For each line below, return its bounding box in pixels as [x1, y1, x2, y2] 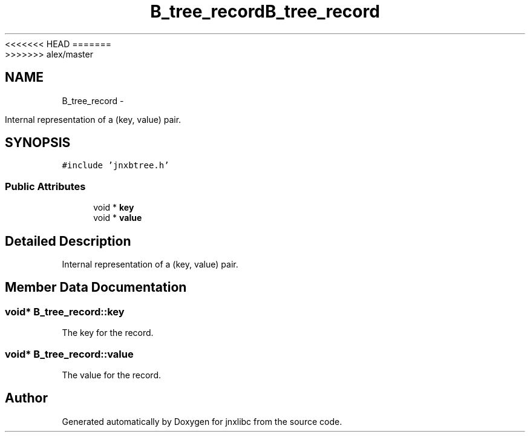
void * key [93, 202, 134, 213]
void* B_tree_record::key [5, 305, 125, 318]
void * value [93, 212, 142, 223]
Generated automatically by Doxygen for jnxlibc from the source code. [62, 416, 342, 427]
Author [5, 390, 48, 406]
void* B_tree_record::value [5, 347, 134, 360]
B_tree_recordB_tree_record [150, 1, 380, 22]
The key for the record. [62, 327, 154, 338]
